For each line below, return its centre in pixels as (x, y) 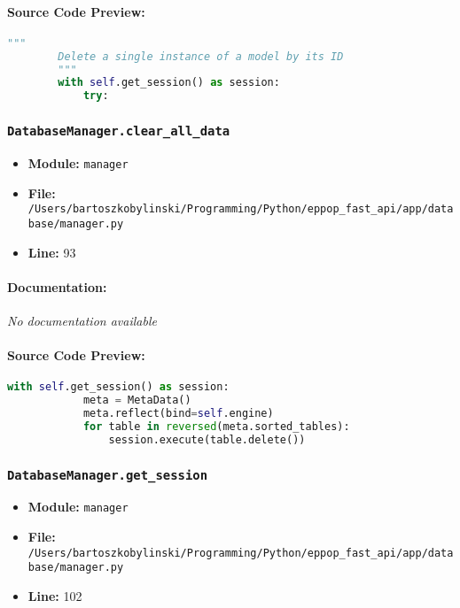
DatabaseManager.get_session (108, 475)
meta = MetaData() (137, 400)
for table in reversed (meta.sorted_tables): (216, 426)
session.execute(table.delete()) (207, 439)
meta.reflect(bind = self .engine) (178, 414)
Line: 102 (55, 596)
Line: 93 (52, 252)
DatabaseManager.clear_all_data (119, 131)
